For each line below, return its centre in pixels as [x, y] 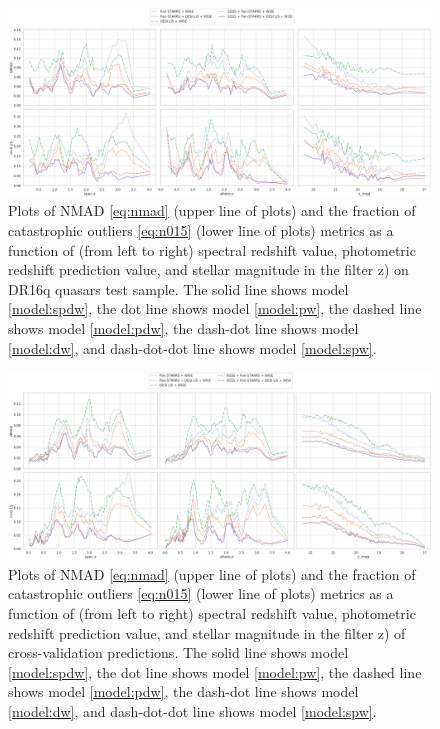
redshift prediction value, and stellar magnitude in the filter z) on [208, 269]
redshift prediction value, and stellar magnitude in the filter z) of [207, 632]
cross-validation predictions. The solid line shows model [178, 652]
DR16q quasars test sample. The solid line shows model [178, 288]
